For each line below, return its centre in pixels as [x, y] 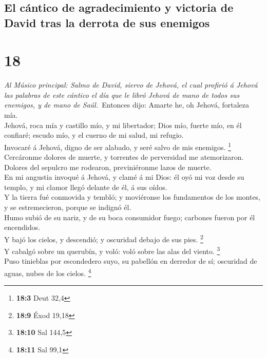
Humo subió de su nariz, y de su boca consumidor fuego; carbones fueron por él [130, 217]
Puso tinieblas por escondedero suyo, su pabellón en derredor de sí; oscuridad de [131, 261]
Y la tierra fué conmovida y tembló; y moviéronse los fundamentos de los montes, [132, 197]
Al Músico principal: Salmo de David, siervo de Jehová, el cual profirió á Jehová [131, 85]
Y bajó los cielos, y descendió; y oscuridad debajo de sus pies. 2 [104, 238]
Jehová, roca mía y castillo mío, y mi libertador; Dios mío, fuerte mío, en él [123, 125]
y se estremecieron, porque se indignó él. [68, 207]
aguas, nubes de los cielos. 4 [48, 272]
